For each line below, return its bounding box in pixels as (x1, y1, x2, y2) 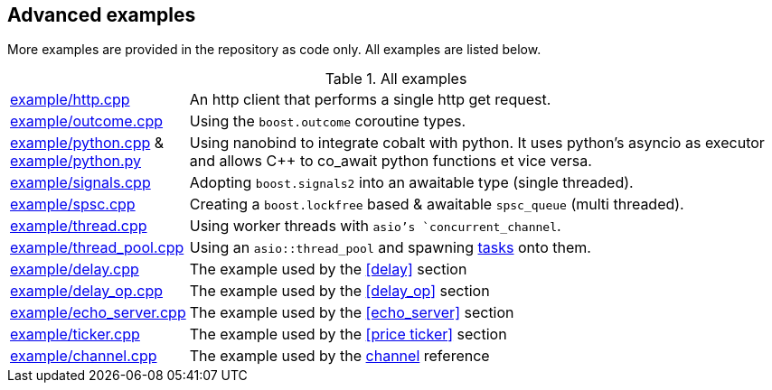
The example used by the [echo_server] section (189, 303, 514, 322)
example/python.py (10, 152, 142, 171)
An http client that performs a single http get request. (189, 90, 551, 109)
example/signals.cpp (10, 173, 151, 192)
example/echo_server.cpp (10, 303, 186, 322)
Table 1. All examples (325, 70, 467, 88)
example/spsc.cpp (10, 195, 136, 214)
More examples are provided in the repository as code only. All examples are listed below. (7, 42, 541, 58)
